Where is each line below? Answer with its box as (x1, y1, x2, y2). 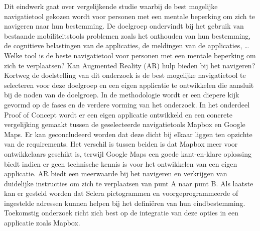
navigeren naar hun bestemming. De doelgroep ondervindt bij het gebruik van (4, 21, 244, 31)
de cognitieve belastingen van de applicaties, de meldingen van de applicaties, (4, 40, 242, 51)
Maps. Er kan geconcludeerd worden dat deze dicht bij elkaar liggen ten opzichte (4, 129, 252, 139)
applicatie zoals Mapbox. (4, 217, 80, 228)
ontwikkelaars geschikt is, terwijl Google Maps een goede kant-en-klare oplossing (4, 148, 251, 159)
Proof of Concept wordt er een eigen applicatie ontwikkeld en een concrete (4, 109, 232, 120)
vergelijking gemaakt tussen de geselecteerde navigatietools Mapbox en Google (4, 119, 245, 130)
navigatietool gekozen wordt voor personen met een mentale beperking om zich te (4, 11, 255, 21)
